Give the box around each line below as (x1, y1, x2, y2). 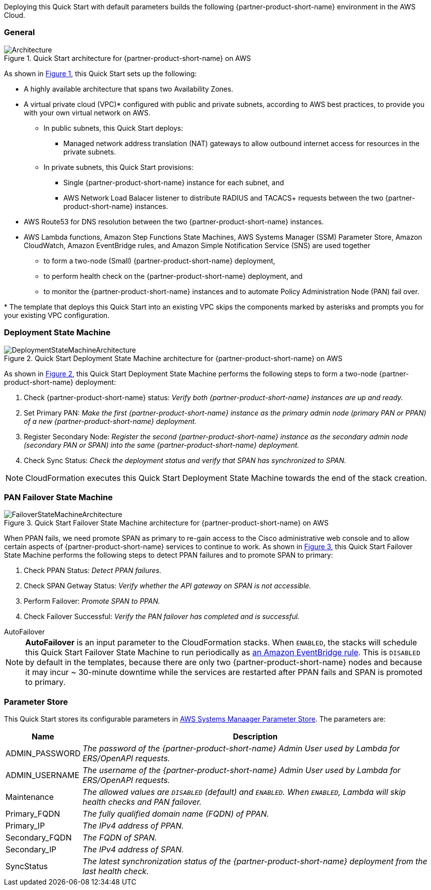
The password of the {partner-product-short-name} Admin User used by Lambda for (82, 743, 400, 753)
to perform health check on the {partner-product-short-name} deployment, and (44, 271, 303, 280)
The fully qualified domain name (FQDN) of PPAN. (82, 809, 269, 819)
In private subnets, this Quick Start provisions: (44, 162, 193, 171)
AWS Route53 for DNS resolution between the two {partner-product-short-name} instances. (24, 217, 324, 226)
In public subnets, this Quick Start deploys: (44, 123, 183, 132)
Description (233, 732, 278, 741)
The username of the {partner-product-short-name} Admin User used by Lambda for (82, 765, 401, 775)
